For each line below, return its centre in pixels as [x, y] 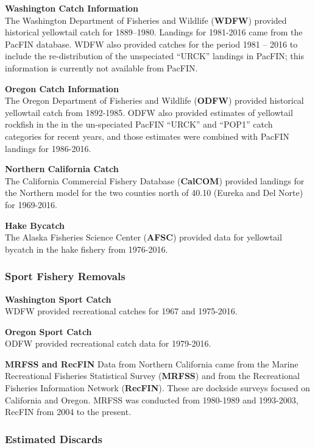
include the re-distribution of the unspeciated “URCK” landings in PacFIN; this [155, 56]
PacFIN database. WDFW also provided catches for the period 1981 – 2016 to [151, 44]
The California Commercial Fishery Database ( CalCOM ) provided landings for [155, 180]
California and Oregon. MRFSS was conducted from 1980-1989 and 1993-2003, [152, 399]
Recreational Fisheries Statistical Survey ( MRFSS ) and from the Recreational [152, 376]
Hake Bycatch [35, 225]
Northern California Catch [62, 169]
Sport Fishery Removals [65, 276]
